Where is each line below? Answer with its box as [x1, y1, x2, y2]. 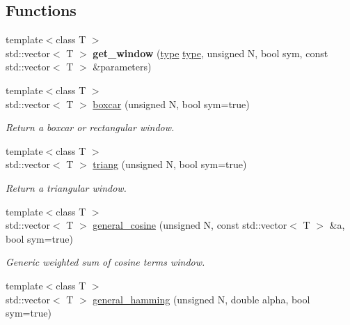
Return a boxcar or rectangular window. [6, 120, 175, 135]
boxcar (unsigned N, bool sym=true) [93, 96, 250, 111]
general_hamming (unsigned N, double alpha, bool [93, 292, 310, 306]
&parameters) [93, 59, 152, 74]
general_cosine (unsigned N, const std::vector [93, 218, 287, 232]
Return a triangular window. [6, 180, 127, 195]
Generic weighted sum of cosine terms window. [6, 255, 205, 269]
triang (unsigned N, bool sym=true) [93, 157, 247, 172]
